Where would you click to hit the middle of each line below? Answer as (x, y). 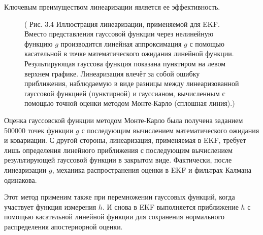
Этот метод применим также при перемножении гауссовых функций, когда (120, 197)
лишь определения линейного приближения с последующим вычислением (119, 150)
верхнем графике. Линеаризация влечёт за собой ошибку (112, 73)
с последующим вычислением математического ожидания (170, 130)
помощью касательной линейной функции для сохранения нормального (114, 217)
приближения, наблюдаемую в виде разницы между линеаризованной (132, 83)
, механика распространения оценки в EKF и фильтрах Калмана (152, 169)
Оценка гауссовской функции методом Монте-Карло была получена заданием (124, 120)
